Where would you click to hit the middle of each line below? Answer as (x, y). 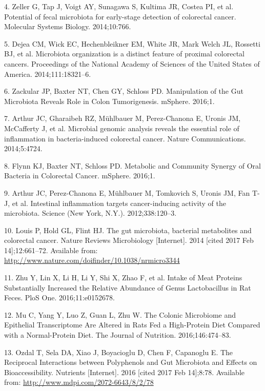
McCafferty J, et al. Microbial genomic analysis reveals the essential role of (122, 128)
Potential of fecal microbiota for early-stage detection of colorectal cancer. (120, 16)
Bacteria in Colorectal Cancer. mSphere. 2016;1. (80, 176)
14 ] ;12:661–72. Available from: (51, 250)
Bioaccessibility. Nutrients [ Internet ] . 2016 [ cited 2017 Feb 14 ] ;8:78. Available (125, 372)
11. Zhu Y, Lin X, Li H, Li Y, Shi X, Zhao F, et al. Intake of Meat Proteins (123, 277)
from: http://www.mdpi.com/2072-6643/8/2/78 (79, 382)
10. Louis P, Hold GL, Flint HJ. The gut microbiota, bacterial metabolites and (128, 230)
